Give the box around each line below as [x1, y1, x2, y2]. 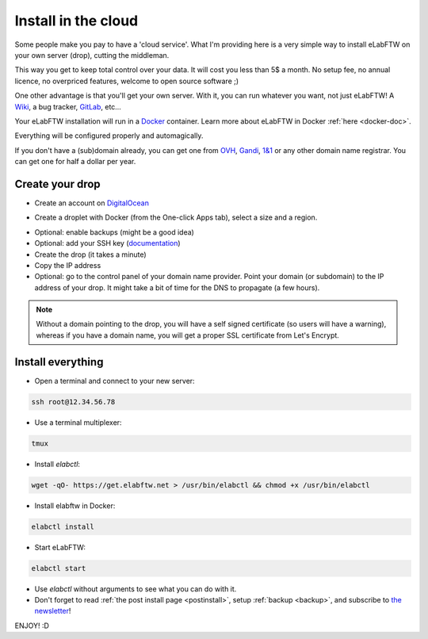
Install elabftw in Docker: [34, 500, 116, 511]
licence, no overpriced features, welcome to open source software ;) [14, 76, 239, 86]
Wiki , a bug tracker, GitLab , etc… [14, 101, 122, 111]
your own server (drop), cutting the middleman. [14, 50, 170, 59]
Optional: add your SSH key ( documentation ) [34, 239, 182, 248]
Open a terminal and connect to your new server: [34, 376, 195, 385]
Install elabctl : [34, 459, 81, 469]
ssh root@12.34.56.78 [31, 397, 116, 406]
